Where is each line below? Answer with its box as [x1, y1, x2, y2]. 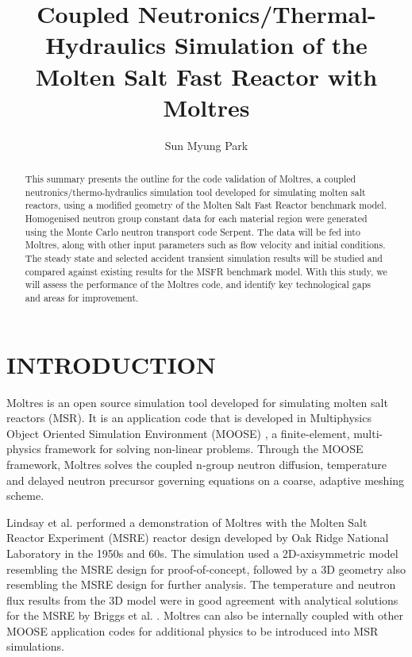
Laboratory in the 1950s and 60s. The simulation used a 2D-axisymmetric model [6, 544, 399, 561]
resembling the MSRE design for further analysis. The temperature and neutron [6, 576, 396, 593]
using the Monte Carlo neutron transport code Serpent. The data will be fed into [25, 225, 360, 238]
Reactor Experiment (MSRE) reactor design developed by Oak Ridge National [6, 529, 389, 546]
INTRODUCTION [6, 348, 217, 380]
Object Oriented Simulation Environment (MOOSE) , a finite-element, [6, 425, 350, 441]
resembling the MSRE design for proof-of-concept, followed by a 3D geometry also [6, 560, 406, 577]
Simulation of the [174, 29, 368, 61]
